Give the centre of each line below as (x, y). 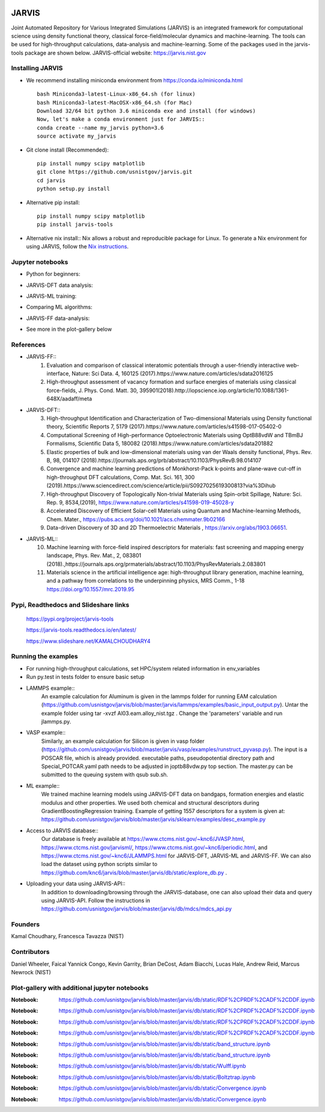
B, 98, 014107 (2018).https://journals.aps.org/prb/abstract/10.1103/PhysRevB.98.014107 (154, 460)
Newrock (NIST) (31, 972)
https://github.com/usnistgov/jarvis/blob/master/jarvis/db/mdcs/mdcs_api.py (136, 909)
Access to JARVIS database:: (62, 831)
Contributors (30, 952)
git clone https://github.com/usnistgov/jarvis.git (115, 172)
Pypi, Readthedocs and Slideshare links (70, 604)
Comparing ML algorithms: (59, 307)
